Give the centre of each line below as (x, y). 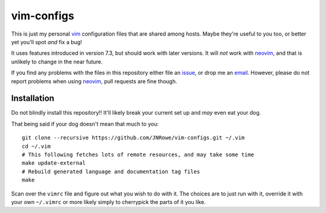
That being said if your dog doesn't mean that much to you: (85, 124)
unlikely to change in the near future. (57, 62)
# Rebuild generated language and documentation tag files (111, 171)
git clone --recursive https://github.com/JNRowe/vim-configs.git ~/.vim (133, 138)
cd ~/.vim (36, 146)
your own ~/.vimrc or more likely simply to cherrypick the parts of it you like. (108, 202)
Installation (33, 99)
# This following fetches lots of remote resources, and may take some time (138, 154)
